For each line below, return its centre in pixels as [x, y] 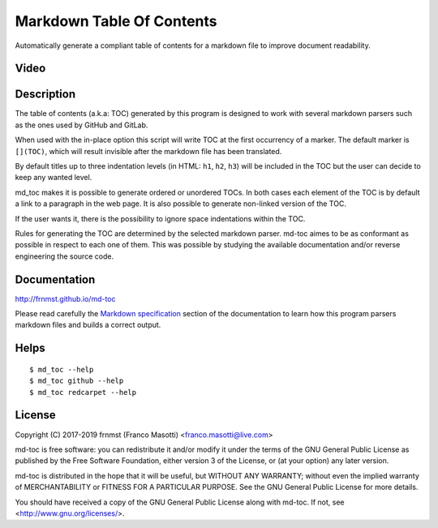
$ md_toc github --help [77, 381]
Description [45, 94]
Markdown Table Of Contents [116, 21]
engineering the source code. [64, 256]
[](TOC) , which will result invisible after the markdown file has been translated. [148, 151]
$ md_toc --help [62, 369]
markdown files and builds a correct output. [88, 325]
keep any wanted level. [54, 178]
